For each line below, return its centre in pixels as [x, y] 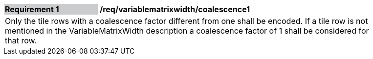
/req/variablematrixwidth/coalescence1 [175, 9]
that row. [21, 40]
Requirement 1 [32, 9]
